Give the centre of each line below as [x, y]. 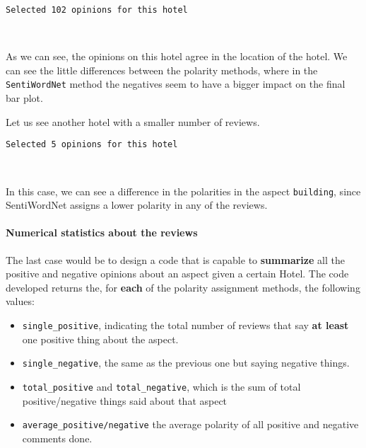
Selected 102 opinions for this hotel [97, 10]
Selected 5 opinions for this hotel [92, 145]
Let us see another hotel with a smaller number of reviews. [133, 121]
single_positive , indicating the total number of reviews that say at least [185, 324]
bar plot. [24, 98]
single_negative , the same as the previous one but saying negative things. [186, 363]
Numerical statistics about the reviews [102, 232]
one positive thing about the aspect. [100, 339]
